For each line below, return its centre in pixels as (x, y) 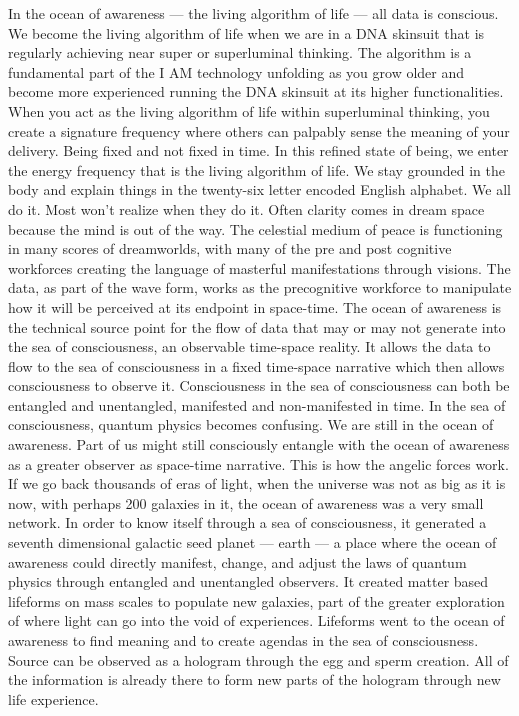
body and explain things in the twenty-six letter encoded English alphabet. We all (259, 189)
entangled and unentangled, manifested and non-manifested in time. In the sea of (257, 404)
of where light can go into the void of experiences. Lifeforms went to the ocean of (256, 620)
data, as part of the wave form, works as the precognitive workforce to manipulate (260, 287)
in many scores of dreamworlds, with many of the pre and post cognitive (230, 248)
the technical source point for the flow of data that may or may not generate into (257, 326)
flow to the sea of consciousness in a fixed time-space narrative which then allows (256, 365)
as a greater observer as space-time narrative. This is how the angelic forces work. (258, 463)
